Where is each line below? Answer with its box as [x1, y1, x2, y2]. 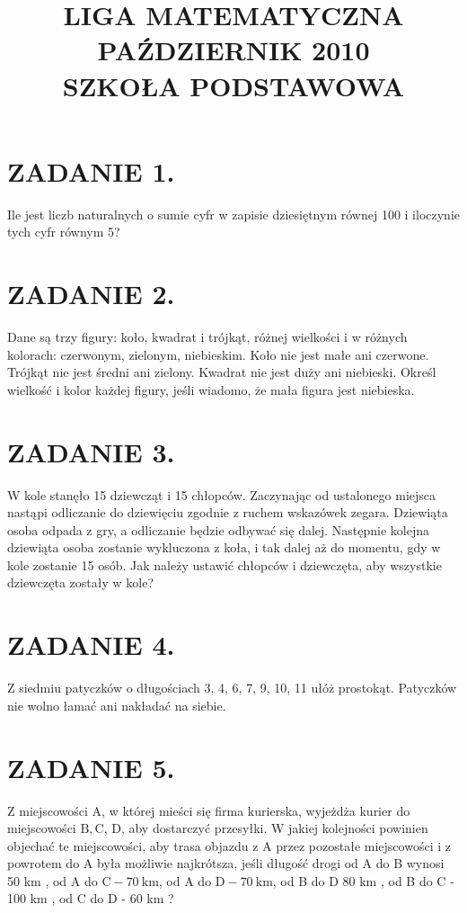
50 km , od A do [7, 871, 98, 890]
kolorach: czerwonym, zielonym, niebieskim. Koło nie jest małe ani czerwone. [7, 345, 429, 363]
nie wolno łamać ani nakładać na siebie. [7, 695, 226, 714]
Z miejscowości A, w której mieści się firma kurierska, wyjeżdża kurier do [7, 801, 410, 819]
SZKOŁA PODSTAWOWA [62, 67, 405, 103]
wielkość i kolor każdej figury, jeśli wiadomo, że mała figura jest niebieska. [7, 380, 415, 398]
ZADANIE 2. [7, 275, 175, 312]
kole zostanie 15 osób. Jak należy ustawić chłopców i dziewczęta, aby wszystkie [7, 555, 442, 574]
